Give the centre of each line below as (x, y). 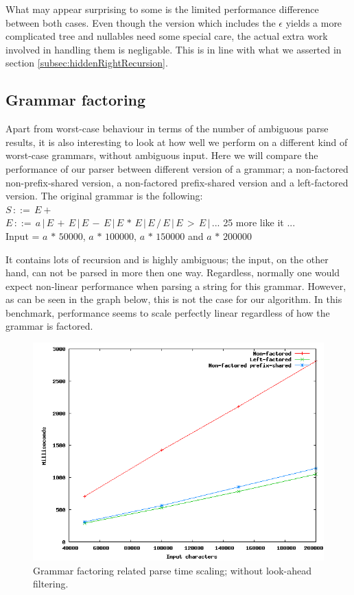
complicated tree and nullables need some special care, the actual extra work (167, 36)
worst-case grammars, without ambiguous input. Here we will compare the (162, 155)
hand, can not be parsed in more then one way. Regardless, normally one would (173, 272)
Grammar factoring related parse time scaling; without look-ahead (173, 570)
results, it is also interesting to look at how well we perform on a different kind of (177, 142)
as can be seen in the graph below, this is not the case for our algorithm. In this (174, 299)
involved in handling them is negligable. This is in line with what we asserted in (174, 49)
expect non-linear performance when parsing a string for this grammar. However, (176, 286)
